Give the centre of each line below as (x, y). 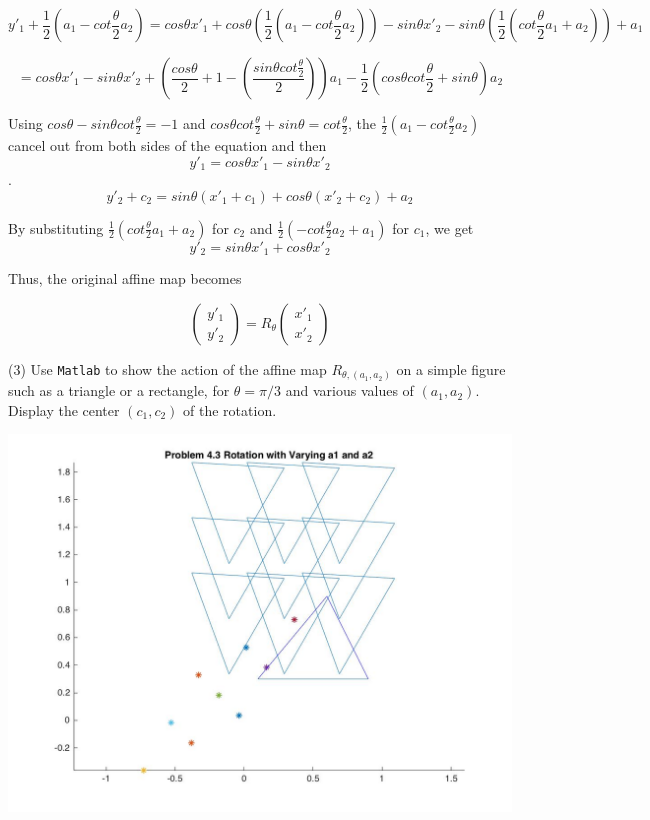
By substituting (56, 227)
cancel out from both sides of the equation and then (167, 145)
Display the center (64, 409)
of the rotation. (230, 409)
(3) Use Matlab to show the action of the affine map (167, 368)
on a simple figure (451, 368)
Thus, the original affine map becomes (125, 278)
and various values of (349, 390)
